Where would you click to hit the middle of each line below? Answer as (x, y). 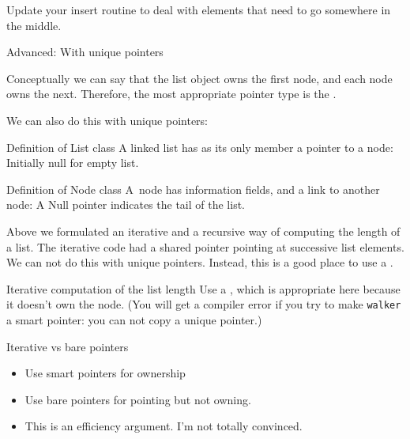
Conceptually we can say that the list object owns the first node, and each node (199, 78)
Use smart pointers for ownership (105, 373)
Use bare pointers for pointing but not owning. (138, 399)
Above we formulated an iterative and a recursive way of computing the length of (203, 231)
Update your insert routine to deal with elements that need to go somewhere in (199, 9)
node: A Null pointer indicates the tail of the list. (126, 204)
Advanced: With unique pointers (85, 52)
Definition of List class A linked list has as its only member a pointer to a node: (200, 147)
